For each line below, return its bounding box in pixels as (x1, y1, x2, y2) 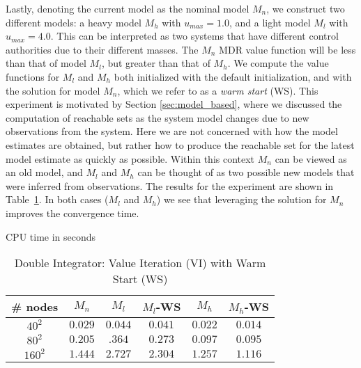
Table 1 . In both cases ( (6, 192, 109, 207)
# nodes (11, 298, 59, 315)
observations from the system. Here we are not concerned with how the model (6, 124, 338, 138)
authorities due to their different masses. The (6, 42, 199, 56)
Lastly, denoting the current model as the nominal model (6, 1, 249, 15)
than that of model (6, 56, 86, 70)
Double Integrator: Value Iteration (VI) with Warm (14, 255, 266, 271)
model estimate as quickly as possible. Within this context (6, 151, 255, 166)
